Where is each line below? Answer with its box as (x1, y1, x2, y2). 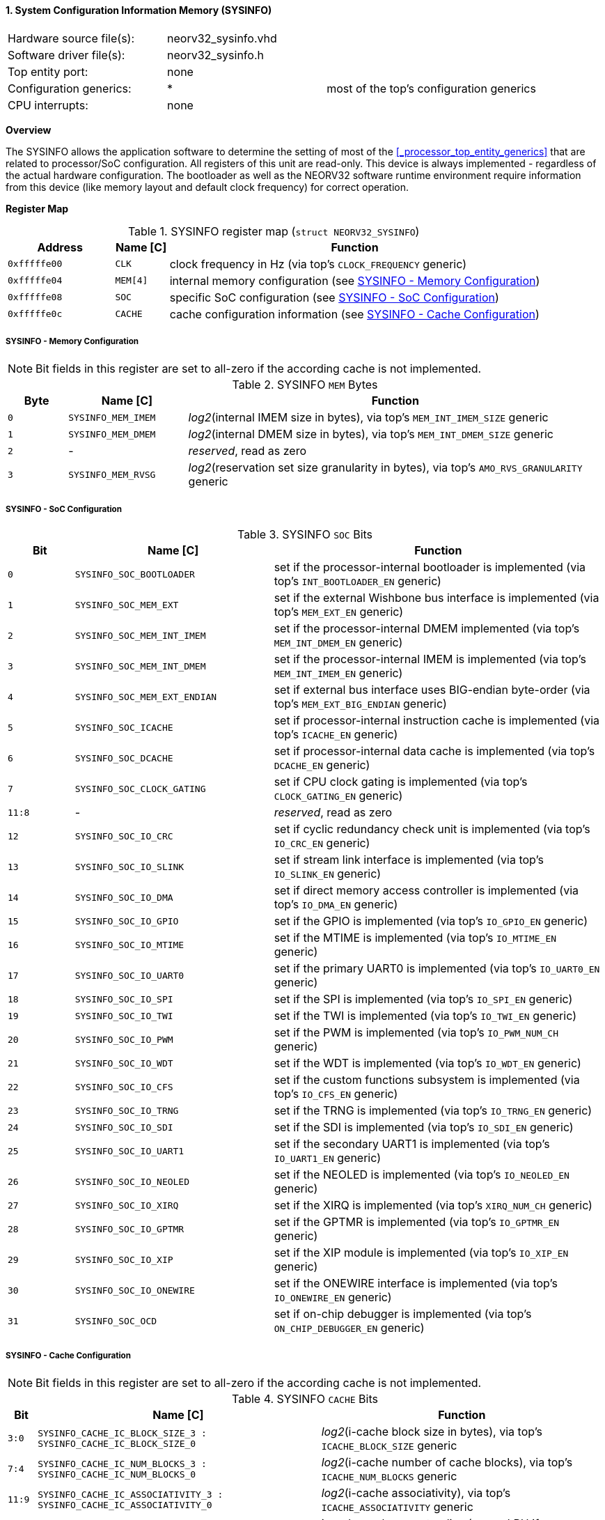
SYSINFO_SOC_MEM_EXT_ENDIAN (74, 691, 217, 702)
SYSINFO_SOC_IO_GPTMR (74, 1223, 184, 1234)
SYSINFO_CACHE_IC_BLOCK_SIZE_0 (38, 1438, 196, 1449)
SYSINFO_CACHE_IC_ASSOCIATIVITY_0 (38, 1499, 212, 1510)
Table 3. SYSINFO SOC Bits (237, 527, 373, 542)
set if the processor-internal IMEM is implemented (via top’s (274, 652, 586, 667)
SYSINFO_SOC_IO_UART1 (74, 1145, 184, 1156)
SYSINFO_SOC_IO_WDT (74, 1057, 173, 1069)
